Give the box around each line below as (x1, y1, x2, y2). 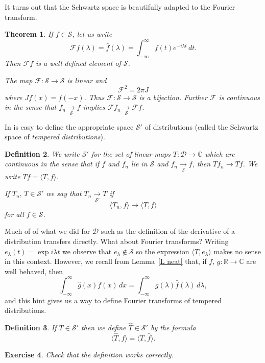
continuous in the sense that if (5, 158, 100, 169)
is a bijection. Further (139, 91, 207, 102)
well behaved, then (5, 265, 63, 276)
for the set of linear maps (91, 148, 171, 159)
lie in (131, 158, 148, 169)
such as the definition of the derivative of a (101, 226, 235, 236)
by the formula (150, 322, 196, 332)
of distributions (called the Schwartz (144, 121, 258, 132)
